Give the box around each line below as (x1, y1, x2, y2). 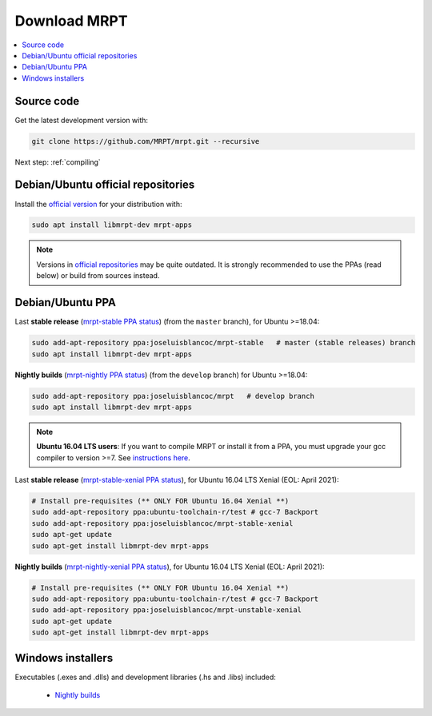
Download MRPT (14, 12, 128, 30)
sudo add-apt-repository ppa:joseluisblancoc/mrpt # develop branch (31, 392, 315, 400)
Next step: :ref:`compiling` (14, 157, 102, 167)
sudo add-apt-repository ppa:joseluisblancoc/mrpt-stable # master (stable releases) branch (31, 338, 416, 348)
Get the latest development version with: (14, 115, 148, 125)
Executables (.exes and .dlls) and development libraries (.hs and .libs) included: (14, 672, 276, 682)
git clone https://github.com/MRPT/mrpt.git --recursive (31, 137, 260, 145)
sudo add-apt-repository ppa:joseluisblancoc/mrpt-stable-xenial (31, 519, 294, 527)
